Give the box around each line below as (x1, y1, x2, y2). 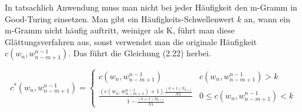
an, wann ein (244, 12, 291, 25)
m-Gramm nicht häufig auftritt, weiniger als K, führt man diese (5, 24, 235, 36)
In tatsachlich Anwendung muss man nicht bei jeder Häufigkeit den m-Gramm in (5, 1, 297, 13)
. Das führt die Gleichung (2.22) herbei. (68, 47, 211, 59)
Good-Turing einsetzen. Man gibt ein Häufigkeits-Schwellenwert (5, 12, 235, 25)
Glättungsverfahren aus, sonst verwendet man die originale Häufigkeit (5, 35, 257, 47)
